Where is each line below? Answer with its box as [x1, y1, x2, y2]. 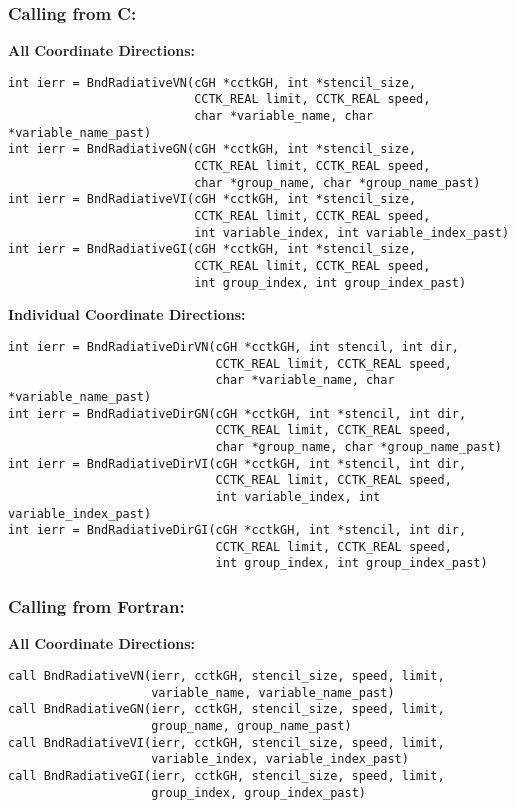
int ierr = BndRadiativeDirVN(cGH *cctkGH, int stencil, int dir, [8, 339, 460, 354]
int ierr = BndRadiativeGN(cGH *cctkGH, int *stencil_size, [8, 142, 417, 157]
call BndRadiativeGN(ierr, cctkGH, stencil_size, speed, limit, [8, 702, 445, 717]
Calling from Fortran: [8, 594, 185, 619]
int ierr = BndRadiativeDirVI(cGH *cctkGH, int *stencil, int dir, [8, 456, 467, 471]
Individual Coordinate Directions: [8, 304, 246, 325]
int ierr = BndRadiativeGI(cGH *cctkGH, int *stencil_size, [8, 242, 417, 257]
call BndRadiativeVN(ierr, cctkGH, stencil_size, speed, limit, [8, 668, 445, 683]
